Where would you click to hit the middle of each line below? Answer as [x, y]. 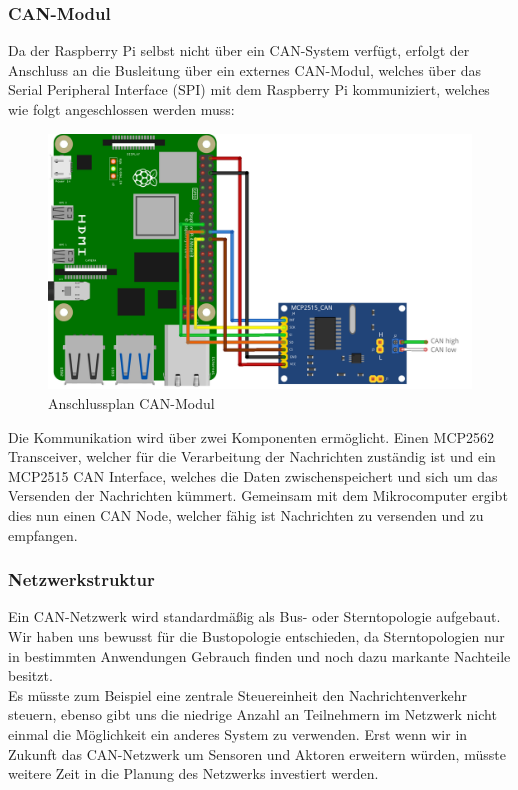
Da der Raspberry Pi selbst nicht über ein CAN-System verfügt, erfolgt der [239, 50]
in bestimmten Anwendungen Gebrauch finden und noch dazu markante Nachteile [259, 655]
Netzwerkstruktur [81, 579]
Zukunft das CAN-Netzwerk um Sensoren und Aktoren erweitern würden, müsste [257, 753]
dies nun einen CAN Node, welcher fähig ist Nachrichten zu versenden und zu [246, 515]
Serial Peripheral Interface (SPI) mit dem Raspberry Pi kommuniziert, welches [249, 89]
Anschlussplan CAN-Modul [131, 403]
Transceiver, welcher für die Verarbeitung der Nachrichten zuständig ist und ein [252, 456]
